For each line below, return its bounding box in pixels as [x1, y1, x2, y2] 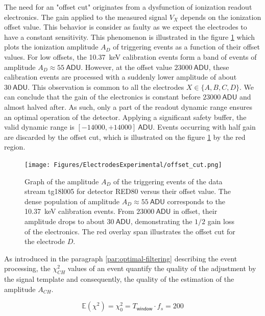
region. [4, 141, 26, 152]
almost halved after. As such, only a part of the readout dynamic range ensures [4, 101, 252, 112]
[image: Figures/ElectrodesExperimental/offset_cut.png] [25, 161, 222, 168]
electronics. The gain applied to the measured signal [4, 11, 167, 22]
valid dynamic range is [4, 121, 75, 132]
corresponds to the [167, 196, 225, 206]
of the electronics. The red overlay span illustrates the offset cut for [25, 226, 235, 236]
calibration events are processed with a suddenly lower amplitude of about [4, 71, 237, 82]
